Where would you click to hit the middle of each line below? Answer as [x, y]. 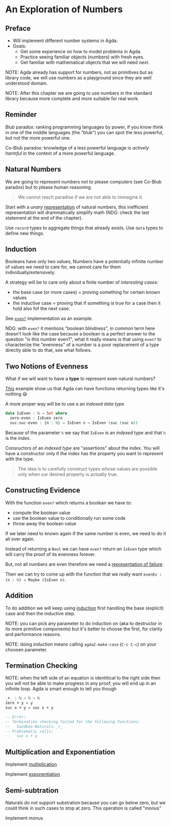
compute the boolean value [41, 513]
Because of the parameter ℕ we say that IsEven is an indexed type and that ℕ [86, 432]
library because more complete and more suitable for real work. [72, 99]
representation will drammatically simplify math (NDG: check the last [77, 212]
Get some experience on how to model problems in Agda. [81, 51]
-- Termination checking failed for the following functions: [73, 722]
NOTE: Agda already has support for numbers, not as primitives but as [79, 72]
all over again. [20, 539]
